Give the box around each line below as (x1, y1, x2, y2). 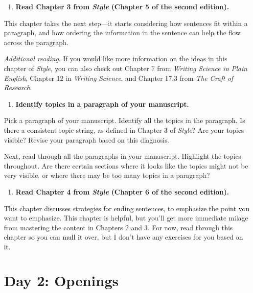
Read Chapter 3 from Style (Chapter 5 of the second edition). (15, 1, 229, 11)
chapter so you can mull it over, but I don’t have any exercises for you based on (4, 232, 243, 242)
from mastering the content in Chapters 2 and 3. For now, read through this (4, 222, 233, 232)
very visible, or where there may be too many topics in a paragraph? (4, 170, 210, 180)
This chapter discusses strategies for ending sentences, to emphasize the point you (4, 203, 250, 213)
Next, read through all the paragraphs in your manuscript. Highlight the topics (4, 151, 241, 161)
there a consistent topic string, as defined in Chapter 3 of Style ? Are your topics (4, 124, 244, 135)
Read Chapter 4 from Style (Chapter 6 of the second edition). (15, 186, 229, 196)
